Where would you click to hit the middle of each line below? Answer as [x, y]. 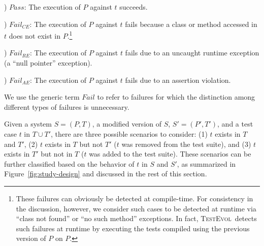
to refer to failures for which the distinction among [176, 97]
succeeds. [134, 7]
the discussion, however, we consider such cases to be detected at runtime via [136, 208]
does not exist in [35, 35]
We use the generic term [42, 97]
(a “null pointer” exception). [48, 63]
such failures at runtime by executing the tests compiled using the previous [133, 228]
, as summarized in [206, 163]
